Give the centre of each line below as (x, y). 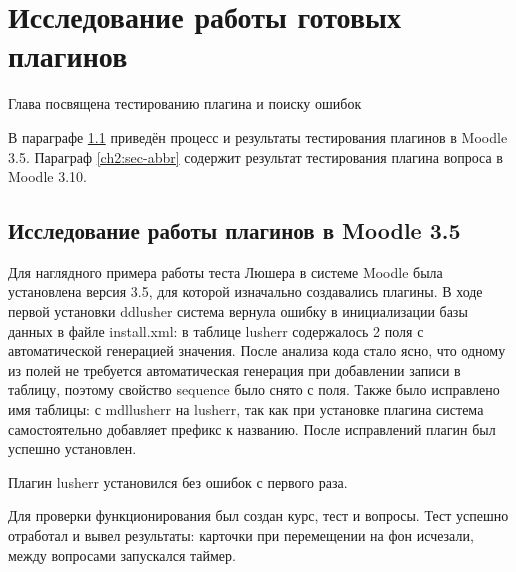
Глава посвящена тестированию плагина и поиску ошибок (185, 103)
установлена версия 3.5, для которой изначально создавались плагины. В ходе (245, 291)
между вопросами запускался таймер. (122, 554)
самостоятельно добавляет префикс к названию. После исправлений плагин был (252, 428)
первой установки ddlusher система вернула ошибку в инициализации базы (238, 311)
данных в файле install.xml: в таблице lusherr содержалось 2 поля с (216, 330)
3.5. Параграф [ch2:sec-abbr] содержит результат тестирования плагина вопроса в (255, 156)
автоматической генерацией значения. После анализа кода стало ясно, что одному (257, 350)
